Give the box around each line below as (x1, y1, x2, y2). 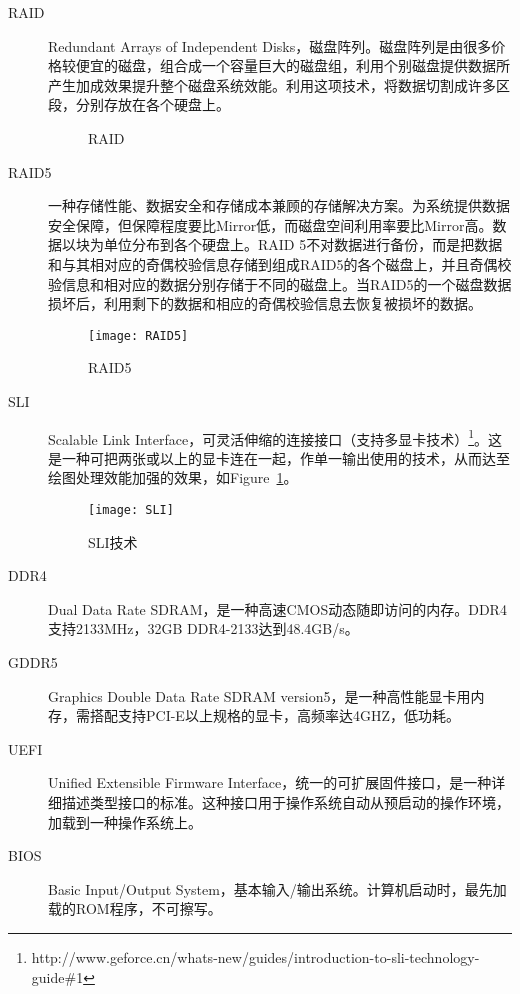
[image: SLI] (88, 503, 174, 517)
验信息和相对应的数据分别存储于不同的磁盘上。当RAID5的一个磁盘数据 (48, 273, 512, 294)
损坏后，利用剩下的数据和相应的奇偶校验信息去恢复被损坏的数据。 (48, 293, 482, 314)
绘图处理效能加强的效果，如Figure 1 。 (48, 467, 298, 488)
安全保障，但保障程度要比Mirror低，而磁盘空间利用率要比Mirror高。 (48, 214, 493, 235)
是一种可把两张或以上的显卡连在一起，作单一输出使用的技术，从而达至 (48, 447, 510, 468)
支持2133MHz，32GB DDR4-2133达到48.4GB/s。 (48, 618, 359, 639)
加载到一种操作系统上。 (48, 811, 202, 832)
